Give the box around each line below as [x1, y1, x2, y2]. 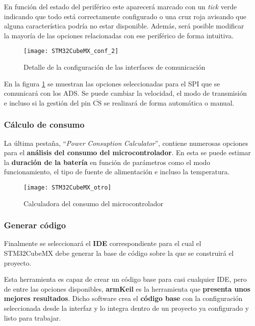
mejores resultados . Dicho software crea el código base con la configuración [4, 293, 243, 303]
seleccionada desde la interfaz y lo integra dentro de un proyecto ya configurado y [4, 303, 249, 313]
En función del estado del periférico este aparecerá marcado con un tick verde [4, 1, 237, 11]
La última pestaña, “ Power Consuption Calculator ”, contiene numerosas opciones [4, 137, 248, 148]
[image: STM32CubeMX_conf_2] [24, 48, 119, 55]
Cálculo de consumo [4, 118, 85, 131]
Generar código [4, 219, 66, 231]
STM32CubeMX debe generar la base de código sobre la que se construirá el [4, 248, 234, 258]
